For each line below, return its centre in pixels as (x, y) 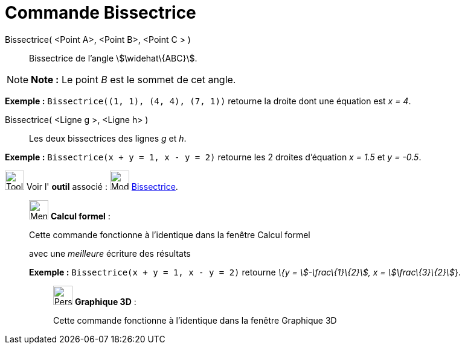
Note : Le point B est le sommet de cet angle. (133, 79)
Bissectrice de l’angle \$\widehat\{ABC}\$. (113, 58)
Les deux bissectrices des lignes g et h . (108, 138)
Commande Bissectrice (101, 13)
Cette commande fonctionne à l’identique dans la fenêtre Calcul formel (170, 234)
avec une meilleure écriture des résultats (110, 253)
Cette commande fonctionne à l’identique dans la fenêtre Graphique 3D (195, 320)
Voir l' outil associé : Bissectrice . (102, 186)
